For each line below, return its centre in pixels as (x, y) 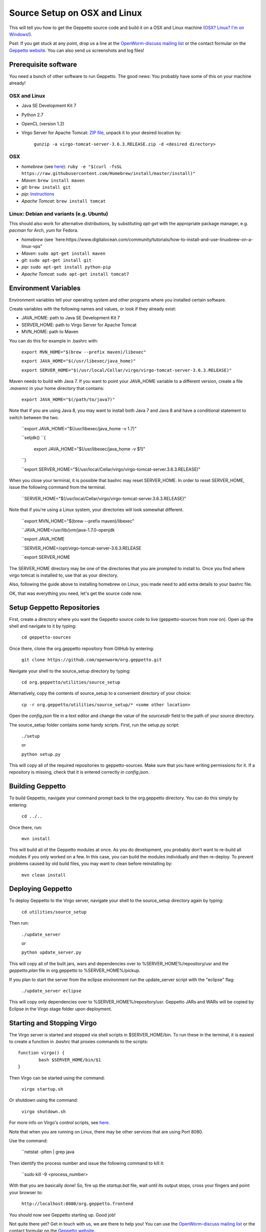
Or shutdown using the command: (44, 1100)
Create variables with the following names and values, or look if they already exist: (93, 308)
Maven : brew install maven (53, 180)
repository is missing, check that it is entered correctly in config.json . (79, 772)
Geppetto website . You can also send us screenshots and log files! (77, 50)
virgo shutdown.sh (44, 1112)
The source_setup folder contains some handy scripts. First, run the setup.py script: (94, 725)
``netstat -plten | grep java (48, 1152)
